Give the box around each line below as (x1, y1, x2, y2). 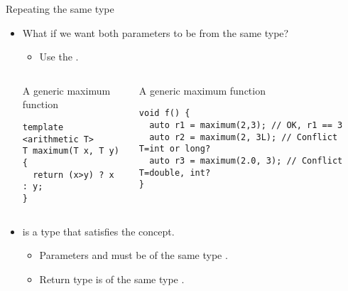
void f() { (138, 108, 190, 119)
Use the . (39, 49, 79, 64)
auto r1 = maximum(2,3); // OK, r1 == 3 (149, 120, 343, 131)
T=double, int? (138, 167, 211, 178)
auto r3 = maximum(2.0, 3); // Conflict (149, 156, 343, 166)
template (22, 122, 64, 132)
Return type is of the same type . (39, 271, 185, 286)
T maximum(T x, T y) (22, 146, 119, 157)
